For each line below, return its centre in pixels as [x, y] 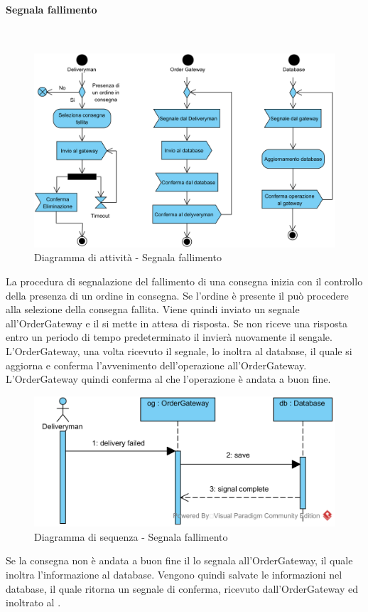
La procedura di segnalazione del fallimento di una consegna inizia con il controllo [184, 281]
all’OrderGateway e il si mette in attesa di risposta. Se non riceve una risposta [177, 323]
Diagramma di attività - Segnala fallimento [128, 257]
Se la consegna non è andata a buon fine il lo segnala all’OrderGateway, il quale [179, 560]
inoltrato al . [33, 602]
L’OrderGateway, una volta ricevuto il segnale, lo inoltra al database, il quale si [179, 351]
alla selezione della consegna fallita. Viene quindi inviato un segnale [153, 309]
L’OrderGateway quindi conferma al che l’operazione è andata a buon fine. [168, 379]
